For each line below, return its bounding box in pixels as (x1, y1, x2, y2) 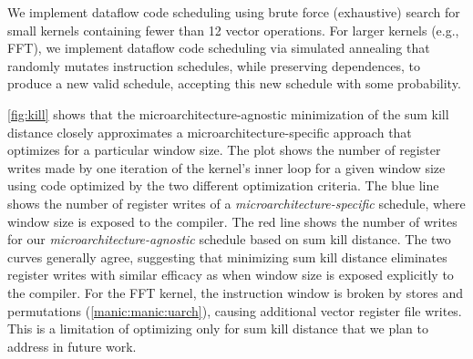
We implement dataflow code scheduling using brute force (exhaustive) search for (7, 3, 460, 21)
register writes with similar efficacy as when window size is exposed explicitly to (7, 265, 454, 284)
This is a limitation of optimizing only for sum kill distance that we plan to (7, 319, 428, 338)
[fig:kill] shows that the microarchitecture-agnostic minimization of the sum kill (7, 104, 449, 123)
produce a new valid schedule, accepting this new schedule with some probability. (7, 74, 461, 93)
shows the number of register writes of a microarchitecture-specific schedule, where (7, 193, 466, 212)
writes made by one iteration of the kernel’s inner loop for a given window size (7, 158, 446, 177)
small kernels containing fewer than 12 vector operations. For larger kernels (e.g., (7, 20, 459, 39)
